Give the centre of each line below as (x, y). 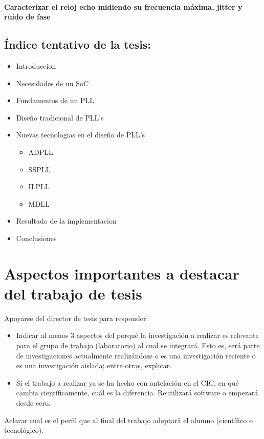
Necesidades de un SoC (52, 83)
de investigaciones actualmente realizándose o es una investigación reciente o (136, 355)
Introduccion (36, 65)
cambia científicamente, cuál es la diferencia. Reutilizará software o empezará (137, 393)
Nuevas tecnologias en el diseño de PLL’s (81, 135)
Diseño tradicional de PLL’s (60, 117)
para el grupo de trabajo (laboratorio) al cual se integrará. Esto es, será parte (138, 345)
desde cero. (33, 402)
